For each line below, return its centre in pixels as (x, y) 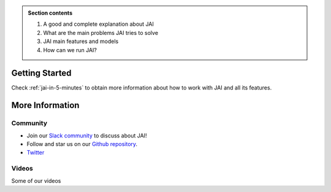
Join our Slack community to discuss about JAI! (87, 136)
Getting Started (41, 73)
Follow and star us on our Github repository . (82, 144)
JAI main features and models (81, 41)
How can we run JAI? (70, 50)
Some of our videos (36, 180)
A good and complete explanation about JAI (99, 24)
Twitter (36, 153)
